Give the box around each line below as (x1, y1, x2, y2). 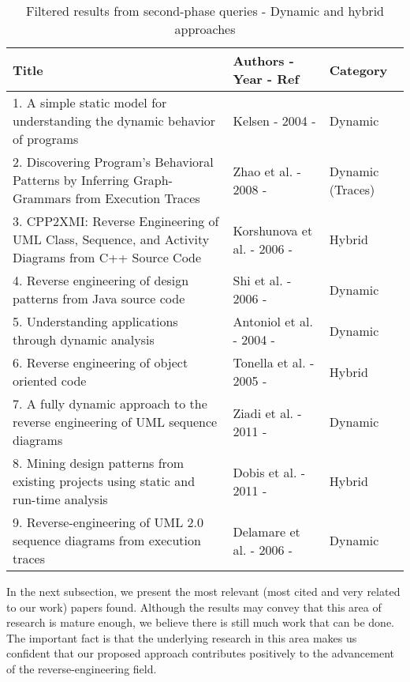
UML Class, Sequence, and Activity (13, 230, 210, 248)
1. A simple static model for (13, 93, 167, 111)
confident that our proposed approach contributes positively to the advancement (6, 645, 394, 661)
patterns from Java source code (13, 289, 185, 307)
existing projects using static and (13, 472, 196, 490)
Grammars (13, 189, 72, 207)
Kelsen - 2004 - (233, 111, 316, 130)
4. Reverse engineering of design (13, 271, 189, 289)
